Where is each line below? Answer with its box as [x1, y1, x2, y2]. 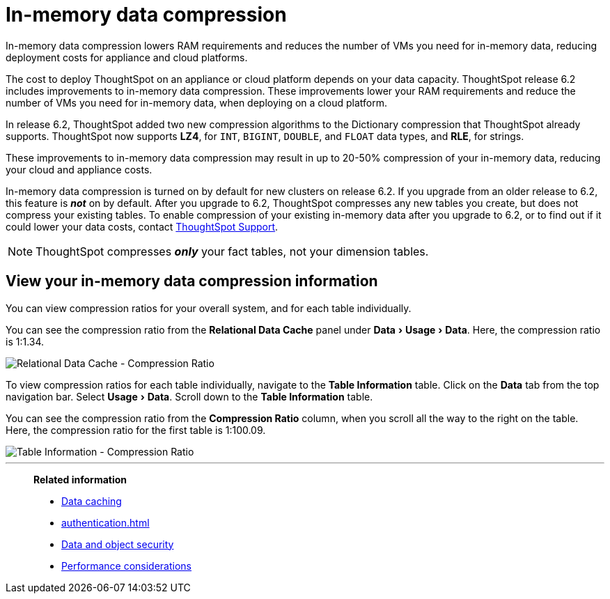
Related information [33, 473, 127, 485]
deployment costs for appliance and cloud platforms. [6, 51, 248, 63]
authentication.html [61, 516, 150, 529]
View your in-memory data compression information [6, 272, 378, 290]
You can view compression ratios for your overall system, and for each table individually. [6, 302, 412, 314]
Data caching [61, 495, 122, 507]
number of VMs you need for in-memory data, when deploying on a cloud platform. [6, 96, 387, 109]
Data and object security [61, 538, 174, 550]
